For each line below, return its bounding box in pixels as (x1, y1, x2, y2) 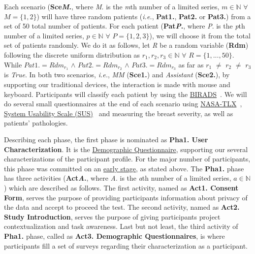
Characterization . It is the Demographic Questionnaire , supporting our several (4, 144, 248, 154)
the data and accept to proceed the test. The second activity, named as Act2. (4, 202, 240, 212)
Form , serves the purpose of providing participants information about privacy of (4, 192, 248, 202)
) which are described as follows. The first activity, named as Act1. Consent (4, 182, 239, 192)
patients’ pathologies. (4, 118, 68, 128)
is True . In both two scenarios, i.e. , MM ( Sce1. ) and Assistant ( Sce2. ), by (4, 69, 230, 80)
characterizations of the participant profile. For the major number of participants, (4, 154, 251, 164)
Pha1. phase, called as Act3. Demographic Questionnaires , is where (4, 230, 225, 241)
